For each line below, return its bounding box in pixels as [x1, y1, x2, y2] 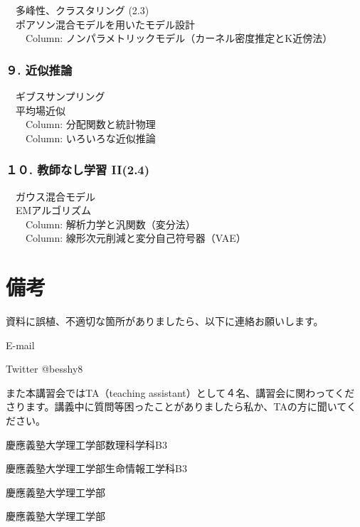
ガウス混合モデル [15, 188, 95, 203]
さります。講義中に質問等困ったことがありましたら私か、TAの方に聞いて [6, 399, 346, 414]
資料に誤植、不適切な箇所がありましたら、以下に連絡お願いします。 [6, 314, 324, 329]
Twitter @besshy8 [6, 361, 83, 376]
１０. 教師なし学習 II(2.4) [6, 161, 150, 179]
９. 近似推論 [6, 60, 73, 78]
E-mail [6, 337, 35, 352]
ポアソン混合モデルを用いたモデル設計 [15, 16, 195, 31]
